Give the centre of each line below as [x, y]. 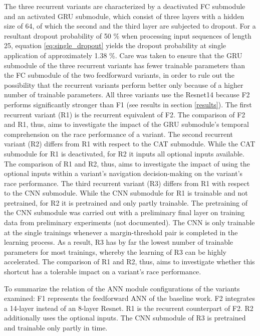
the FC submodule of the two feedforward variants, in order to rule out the [119, 75]
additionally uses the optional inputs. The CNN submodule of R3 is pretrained [125, 318]
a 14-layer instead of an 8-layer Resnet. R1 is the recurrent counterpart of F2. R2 [129, 308]
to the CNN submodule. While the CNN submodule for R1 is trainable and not [126, 193]
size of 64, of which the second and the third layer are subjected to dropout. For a [130, 26]
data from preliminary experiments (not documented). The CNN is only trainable [129, 222]
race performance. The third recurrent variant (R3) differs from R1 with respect [127, 183]
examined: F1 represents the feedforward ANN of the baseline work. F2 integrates [130, 298]
